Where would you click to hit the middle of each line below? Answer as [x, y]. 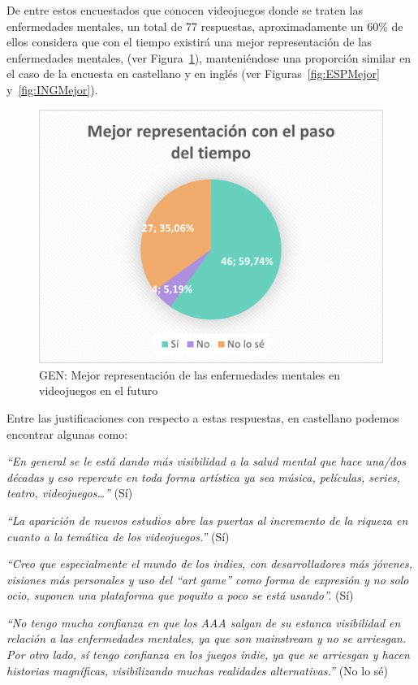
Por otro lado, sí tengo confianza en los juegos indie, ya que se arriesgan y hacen [208, 655]
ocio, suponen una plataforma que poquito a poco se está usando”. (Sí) [180, 595]
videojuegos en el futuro [99, 390]
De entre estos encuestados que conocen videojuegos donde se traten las [185, 10]
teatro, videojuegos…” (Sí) [70, 493]
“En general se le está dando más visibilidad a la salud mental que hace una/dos [207, 461]
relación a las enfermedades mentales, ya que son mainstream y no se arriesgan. [207, 638]
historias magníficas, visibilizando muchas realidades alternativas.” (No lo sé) [197, 670]
